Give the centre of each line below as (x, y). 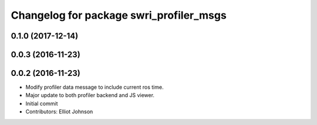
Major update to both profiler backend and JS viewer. (90, 95)
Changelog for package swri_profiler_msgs (119, 15)
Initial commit (42, 103)
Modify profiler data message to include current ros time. (95, 87)
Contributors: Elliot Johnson (59, 112)
